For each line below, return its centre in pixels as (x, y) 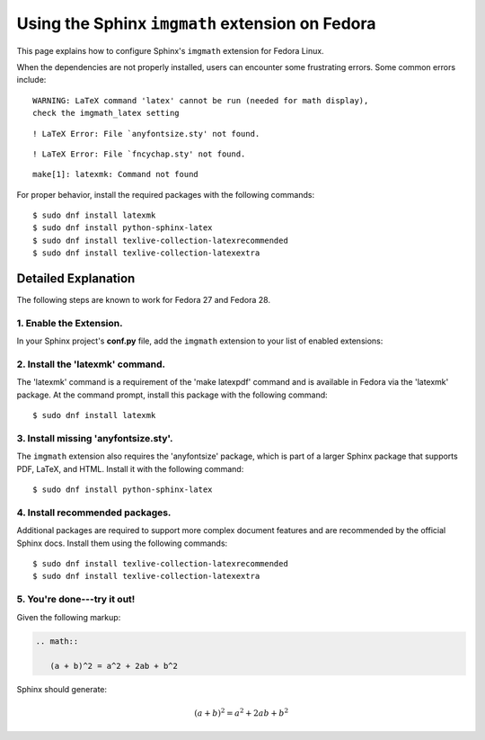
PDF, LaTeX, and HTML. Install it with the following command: (130, 468)
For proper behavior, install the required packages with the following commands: (165, 194)
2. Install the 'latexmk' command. (91, 364)
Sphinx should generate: (62, 690)
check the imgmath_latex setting (106, 113)
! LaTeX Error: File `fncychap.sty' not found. (139, 154)
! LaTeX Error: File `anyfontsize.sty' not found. (146, 134)
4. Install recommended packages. (94, 513)
